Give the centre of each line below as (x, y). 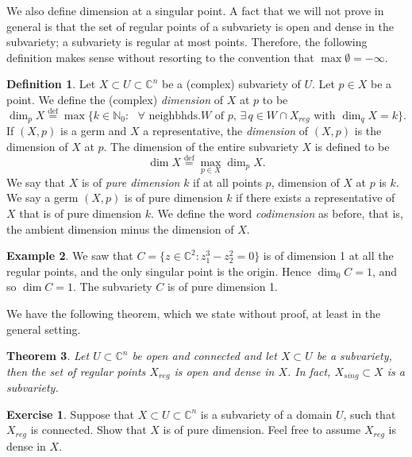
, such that (370, 414)
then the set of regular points (76, 371)
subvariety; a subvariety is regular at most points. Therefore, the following (187, 42)
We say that (36, 182)
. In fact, (309, 371)
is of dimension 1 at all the (328, 256)
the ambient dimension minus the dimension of (120, 228)
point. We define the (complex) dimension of (115, 99)
